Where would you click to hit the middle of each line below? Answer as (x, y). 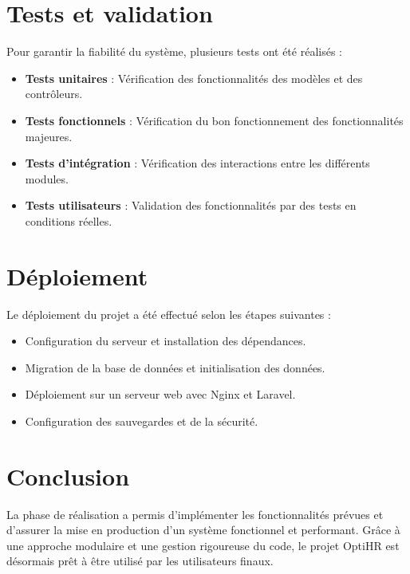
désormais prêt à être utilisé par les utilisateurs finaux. (140, 561)
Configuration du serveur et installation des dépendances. (166, 341)
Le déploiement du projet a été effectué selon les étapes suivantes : (169, 314)
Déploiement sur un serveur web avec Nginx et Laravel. (160, 394)
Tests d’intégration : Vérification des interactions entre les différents (197, 163)
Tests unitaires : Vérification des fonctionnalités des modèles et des (194, 78)
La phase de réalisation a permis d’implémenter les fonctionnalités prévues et (195, 514)
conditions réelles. (69, 220)
